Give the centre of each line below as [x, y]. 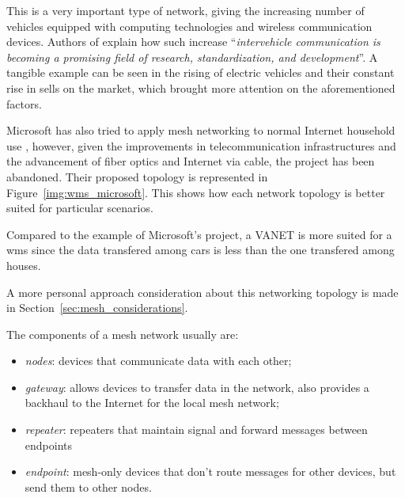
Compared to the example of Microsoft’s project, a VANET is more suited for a [199, 234]
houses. [24, 265]
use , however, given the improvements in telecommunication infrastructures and [201, 145]
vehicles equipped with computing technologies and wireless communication [189, 26]
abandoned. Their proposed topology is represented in [137, 176]
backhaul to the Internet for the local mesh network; [152, 403]
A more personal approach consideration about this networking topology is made [202, 292]
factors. [24, 103]
